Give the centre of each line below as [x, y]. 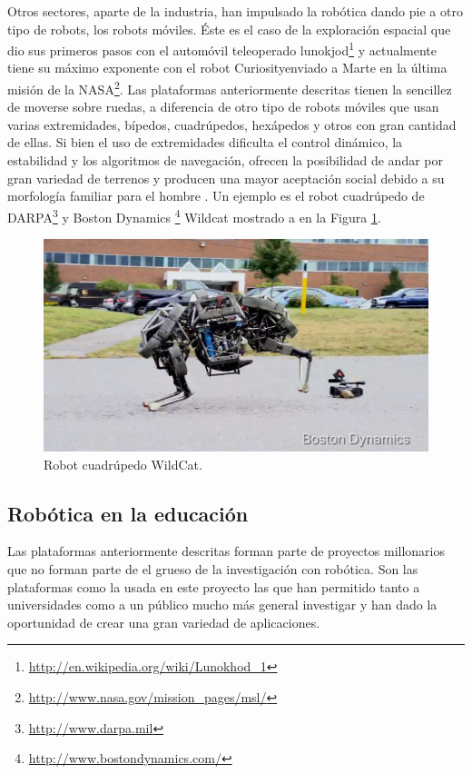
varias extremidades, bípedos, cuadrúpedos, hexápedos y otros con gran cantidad [232, 124]
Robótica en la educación [128, 513]
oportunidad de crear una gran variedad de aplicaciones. [164, 622]
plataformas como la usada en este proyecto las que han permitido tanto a [214, 586]
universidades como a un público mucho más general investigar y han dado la [222, 605]
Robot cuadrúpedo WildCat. [123, 464]
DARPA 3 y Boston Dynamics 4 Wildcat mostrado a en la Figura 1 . [194, 215]
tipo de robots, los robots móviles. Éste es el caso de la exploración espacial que [229, 29]
